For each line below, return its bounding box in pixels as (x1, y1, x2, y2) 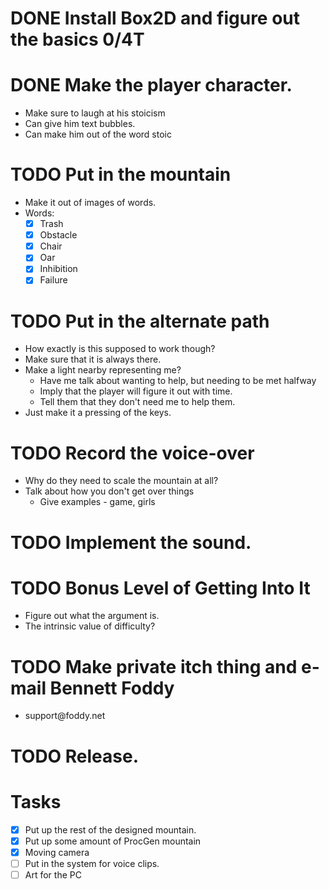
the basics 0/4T (10, 28, 145, 51)
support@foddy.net (24, 710, 106, 722)
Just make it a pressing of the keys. (24, 407, 172, 419)
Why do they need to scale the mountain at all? (24, 475, 219, 487)
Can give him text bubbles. (24, 118, 136, 130)
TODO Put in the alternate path (10, 310, 270, 332)
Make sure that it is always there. (24, 353, 162, 366)
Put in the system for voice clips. (24, 857, 160, 869)
